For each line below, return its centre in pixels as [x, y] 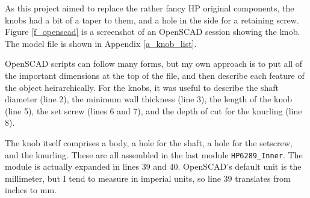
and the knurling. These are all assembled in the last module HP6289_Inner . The [154, 154]
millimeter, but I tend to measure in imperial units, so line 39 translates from [148, 178]
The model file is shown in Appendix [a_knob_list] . [101, 43]
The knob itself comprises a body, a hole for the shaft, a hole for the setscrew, [149, 142]
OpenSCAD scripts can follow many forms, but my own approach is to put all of [154, 63]
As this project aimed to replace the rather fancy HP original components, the [150, 8]
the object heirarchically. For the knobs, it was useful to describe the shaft [142, 87]
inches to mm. [31, 190]
